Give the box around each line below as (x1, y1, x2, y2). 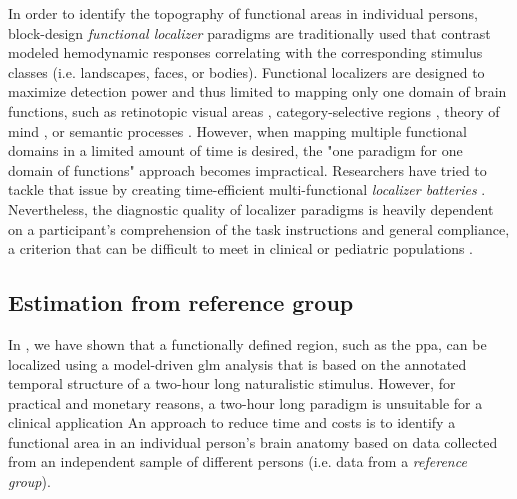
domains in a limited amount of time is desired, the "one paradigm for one (8, 140, 463, 161)
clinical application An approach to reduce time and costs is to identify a (8, 412, 456, 433)
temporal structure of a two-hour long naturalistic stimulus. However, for (8, 373, 456, 394)
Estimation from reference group (8, 287, 354, 318)
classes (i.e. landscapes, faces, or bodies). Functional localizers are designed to (8, 61, 485, 82)
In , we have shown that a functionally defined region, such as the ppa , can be (8, 333, 487, 354)
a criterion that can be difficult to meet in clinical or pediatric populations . (8, 238, 473, 259)
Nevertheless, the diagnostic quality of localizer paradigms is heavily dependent (8, 198, 494, 219)
